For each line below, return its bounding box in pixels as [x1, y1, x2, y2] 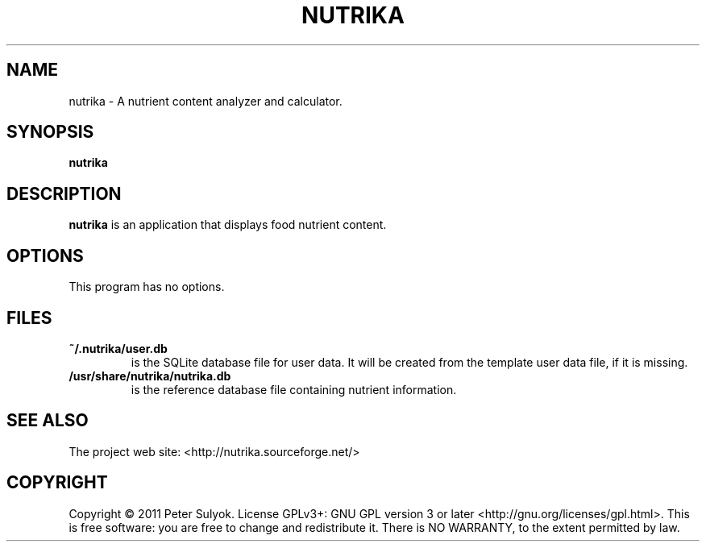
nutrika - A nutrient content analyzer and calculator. [69, 93, 343, 108]
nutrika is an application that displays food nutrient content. [69, 218, 387, 232]
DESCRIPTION [6, 183, 122, 204]
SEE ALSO [6, 410, 89, 431]
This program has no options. [69, 280, 225, 294]
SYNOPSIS [6, 122, 94, 143]
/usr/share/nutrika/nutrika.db [69, 368, 231, 383]
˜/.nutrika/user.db [69, 341, 168, 355]
